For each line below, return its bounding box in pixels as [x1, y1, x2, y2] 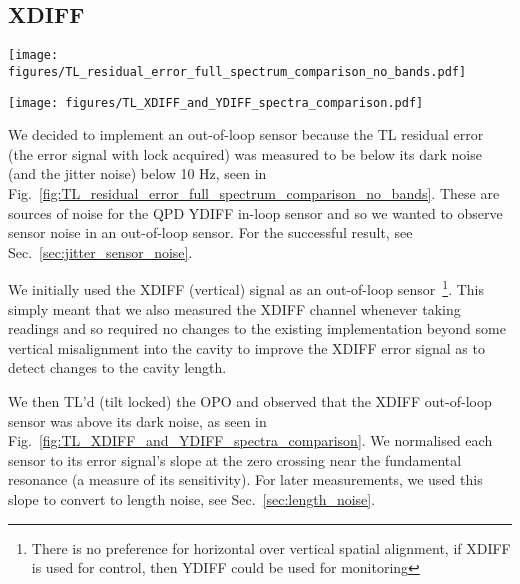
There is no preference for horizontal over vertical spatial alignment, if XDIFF [31, 537, 511, 558]
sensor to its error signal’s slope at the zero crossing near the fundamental [8, 449, 462, 470]
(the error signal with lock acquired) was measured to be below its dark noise [8, 143, 482, 164]
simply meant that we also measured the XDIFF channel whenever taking [8, 298, 461, 319]
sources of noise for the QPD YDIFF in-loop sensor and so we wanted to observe [8, 202, 503, 223]
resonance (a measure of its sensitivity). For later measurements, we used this [8, 469, 483, 490]
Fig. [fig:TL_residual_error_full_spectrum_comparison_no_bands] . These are [8, 182, 500, 203]
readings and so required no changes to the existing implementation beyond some [8, 318, 506, 339]
